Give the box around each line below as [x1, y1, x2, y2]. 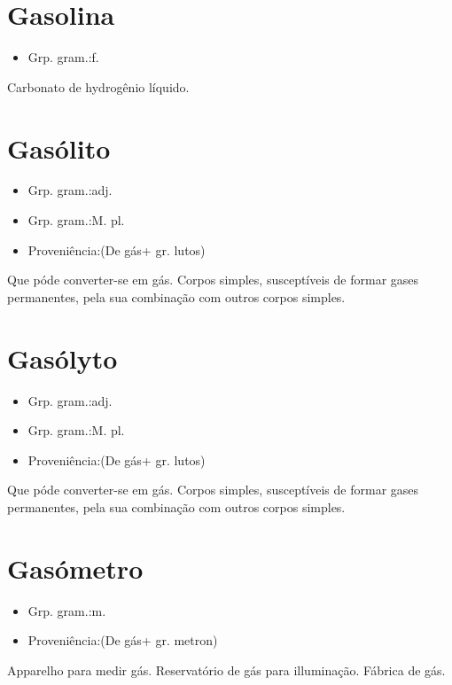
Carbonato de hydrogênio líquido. [7, 77, 190, 96]
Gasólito [7, 129, 111, 166]
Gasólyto [7, 339, 118, 376]
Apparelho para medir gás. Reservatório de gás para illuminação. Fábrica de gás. [7, 660, 446, 679]
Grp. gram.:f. [27, 48, 99, 66]
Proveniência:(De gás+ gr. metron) [27, 631, 218, 650]
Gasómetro [7, 549, 144, 586]
